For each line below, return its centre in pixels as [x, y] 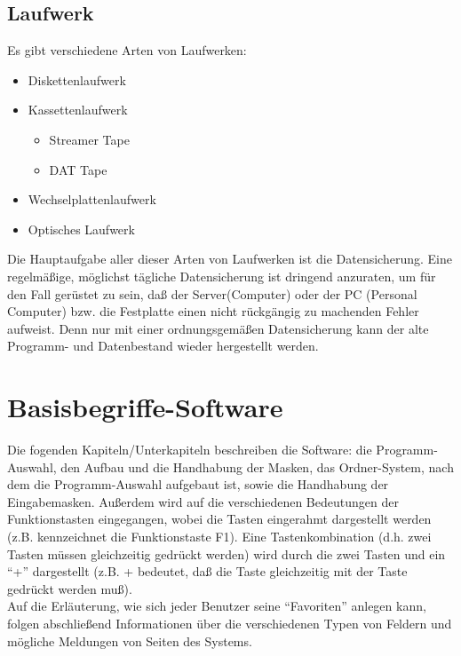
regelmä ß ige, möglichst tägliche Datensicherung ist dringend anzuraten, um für [222, 276]
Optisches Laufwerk [81, 229]
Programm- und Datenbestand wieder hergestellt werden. [163, 346]
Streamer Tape [89, 139]
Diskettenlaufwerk [77, 79]
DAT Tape [78, 169]
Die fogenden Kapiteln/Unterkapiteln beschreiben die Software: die [190, 450]
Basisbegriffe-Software [145, 407]
